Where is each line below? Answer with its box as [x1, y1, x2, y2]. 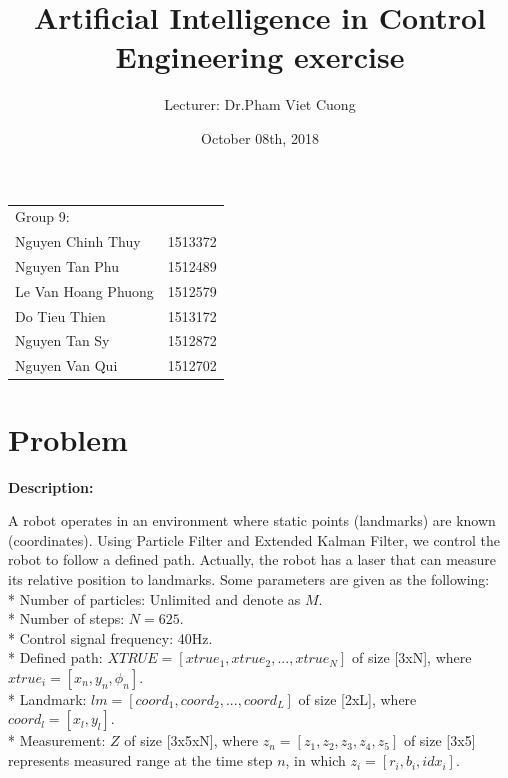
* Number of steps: [8, 608, 125, 629]
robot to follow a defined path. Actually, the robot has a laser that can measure [8, 549, 497, 570]
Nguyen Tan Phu [15, 255, 120, 276]
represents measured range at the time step [8, 750, 273, 771]
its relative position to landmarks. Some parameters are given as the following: [8, 568, 490, 589]
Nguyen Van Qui [15, 355, 118, 376]
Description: [8, 476, 94, 497]
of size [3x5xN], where [124, 730, 259, 751]
